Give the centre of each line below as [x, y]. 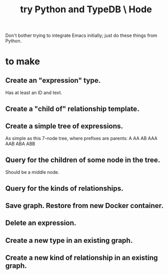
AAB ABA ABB [20, 144]
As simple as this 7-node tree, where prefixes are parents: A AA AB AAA [81, 139]
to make [23, 62]
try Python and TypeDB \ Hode [86, 9]
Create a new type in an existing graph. [69, 240]
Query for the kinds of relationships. [65, 188]
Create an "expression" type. [53, 80]
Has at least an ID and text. [34, 93]
